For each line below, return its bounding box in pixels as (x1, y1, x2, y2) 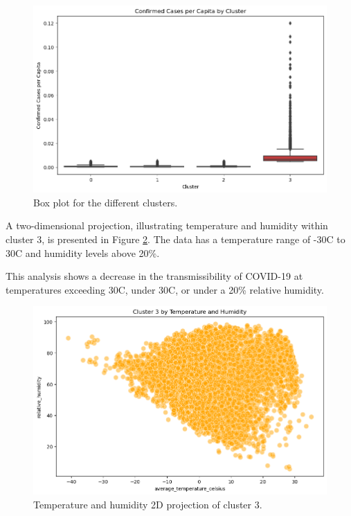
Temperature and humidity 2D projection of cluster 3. (33, 497, 262, 511)
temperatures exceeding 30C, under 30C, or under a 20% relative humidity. (6, 282, 324, 296)
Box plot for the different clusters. (33, 195, 178, 209)
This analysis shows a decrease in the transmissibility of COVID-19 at (6, 269, 303, 283)
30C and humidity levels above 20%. (6, 245, 160, 260)
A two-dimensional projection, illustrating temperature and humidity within (6, 218, 328, 233)
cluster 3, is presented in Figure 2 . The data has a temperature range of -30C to (6, 232, 345, 247)
